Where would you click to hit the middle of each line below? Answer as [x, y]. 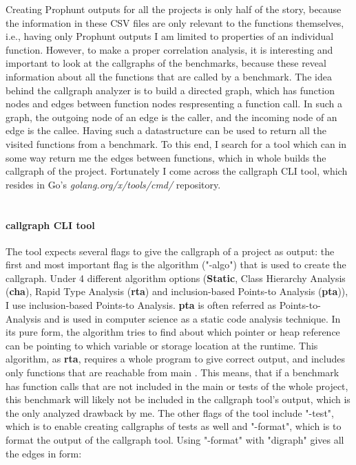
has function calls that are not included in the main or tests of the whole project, [177, 386]
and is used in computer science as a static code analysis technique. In [192, 318]
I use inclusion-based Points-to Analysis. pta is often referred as [141, 305]
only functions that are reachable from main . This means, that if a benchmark [172, 372]
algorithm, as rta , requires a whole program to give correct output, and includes [175, 359]
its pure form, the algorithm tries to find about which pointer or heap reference [173, 332]
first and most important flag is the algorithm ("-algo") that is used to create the [176, 264]
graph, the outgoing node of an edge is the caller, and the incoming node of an [171, 117]
